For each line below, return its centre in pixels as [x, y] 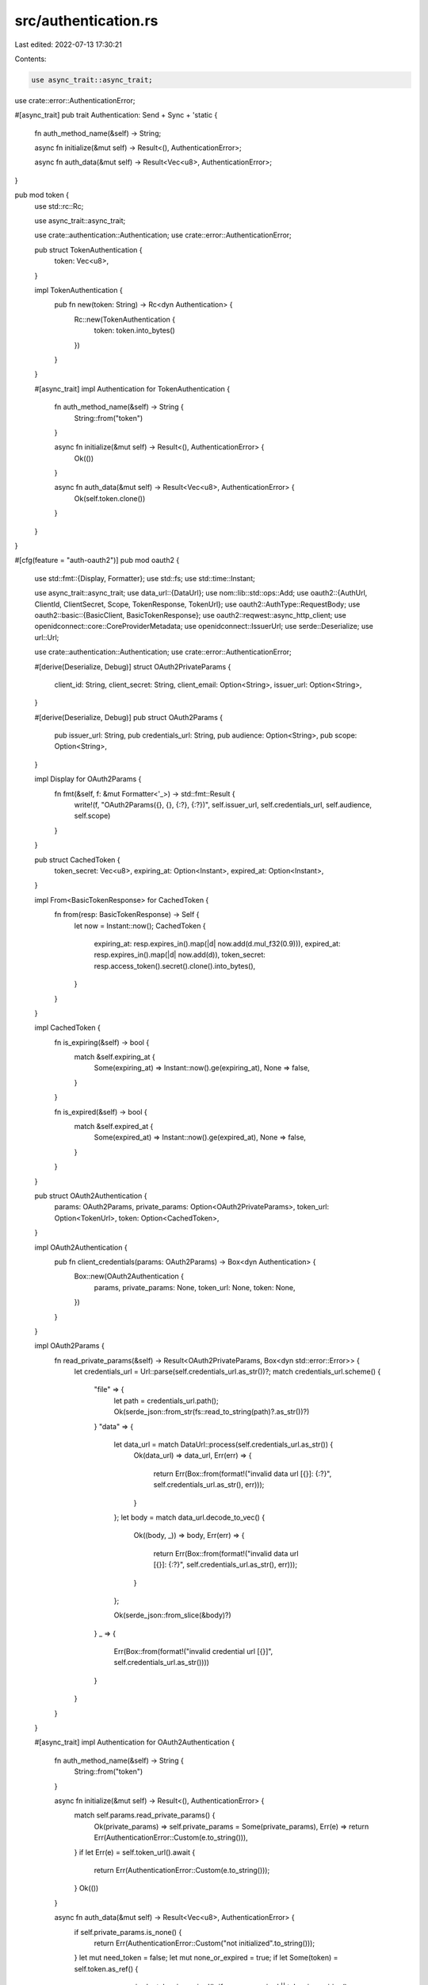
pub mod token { [42, 195]
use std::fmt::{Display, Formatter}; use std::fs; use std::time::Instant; [145, 578]
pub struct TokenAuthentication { [88, 249]
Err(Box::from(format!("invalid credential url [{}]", [193, 1652]
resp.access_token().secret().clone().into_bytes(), [175, 966]
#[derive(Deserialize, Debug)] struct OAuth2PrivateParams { [133, 666]
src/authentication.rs [86, 21]
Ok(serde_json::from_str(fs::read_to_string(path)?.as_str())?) [212, 1412]
